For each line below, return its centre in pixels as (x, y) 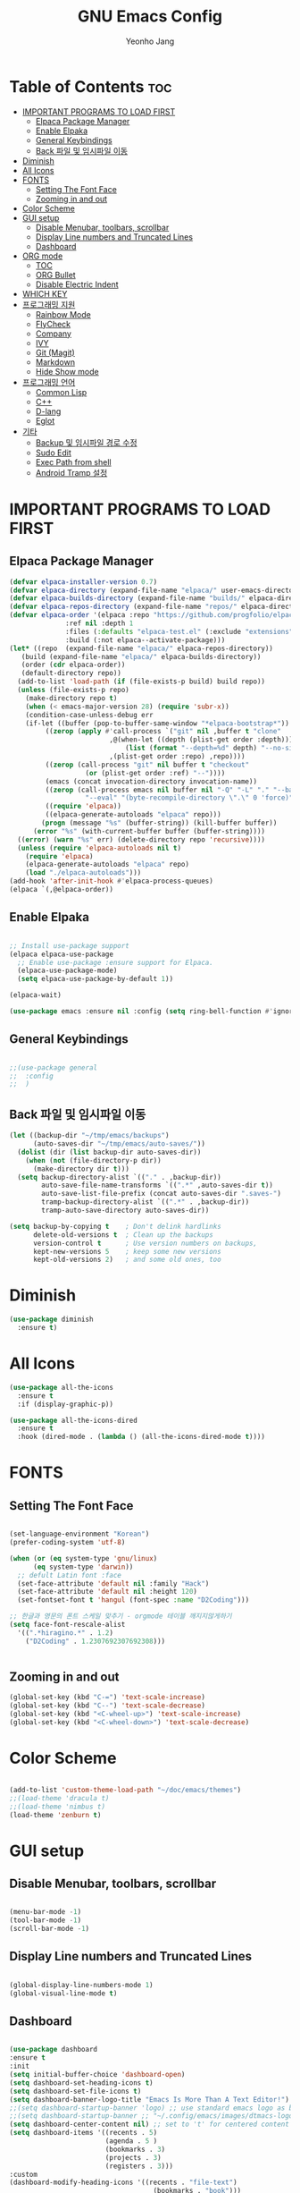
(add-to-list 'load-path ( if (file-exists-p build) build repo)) (142, 682)
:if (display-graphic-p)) (66, 1404)
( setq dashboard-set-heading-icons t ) (81, 2083)
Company (53, 334)
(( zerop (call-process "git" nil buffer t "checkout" (147, 765)
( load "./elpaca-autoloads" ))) (83, 873)
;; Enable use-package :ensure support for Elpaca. (116, 962)
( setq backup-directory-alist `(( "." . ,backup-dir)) (119, 1177)
